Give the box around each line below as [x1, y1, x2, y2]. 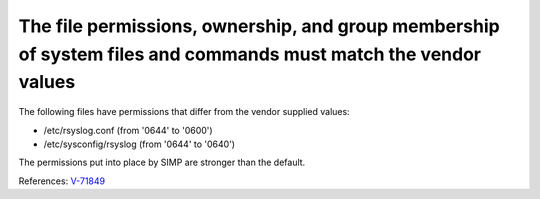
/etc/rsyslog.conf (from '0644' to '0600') [43, 124, 214, 136]
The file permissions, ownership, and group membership [18, 15, 500, 37]
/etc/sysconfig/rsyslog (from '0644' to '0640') [43, 138, 235, 150]
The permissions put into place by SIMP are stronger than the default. [18, 156, 306, 169]
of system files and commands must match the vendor [18, 43, 482, 65]
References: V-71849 [18, 175, 105, 187]
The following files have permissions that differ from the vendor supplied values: [18, 106, 350, 118]
